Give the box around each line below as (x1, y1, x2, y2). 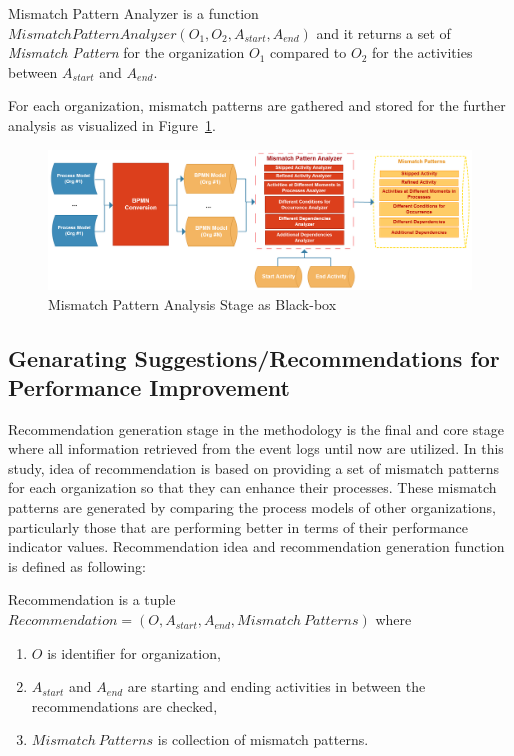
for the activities (371, 42, 473, 63)
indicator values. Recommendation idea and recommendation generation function (8, 536, 505, 557)
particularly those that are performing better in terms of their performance (8, 516, 468, 537)
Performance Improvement (8, 371, 290, 402)
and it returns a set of (316, 22, 451, 43)
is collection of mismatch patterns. (157, 729, 369, 750)
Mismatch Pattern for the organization (8, 42, 245, 63)
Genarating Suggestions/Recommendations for (8, 342, 500, 373)
